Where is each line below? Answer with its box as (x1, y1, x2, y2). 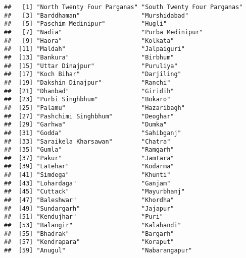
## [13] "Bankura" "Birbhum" (4, 53, 174, 61)
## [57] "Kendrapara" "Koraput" (4, 238, 174, 246)
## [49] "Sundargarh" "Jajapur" (4, 205, 174, 212)
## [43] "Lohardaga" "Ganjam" (4, 179, 171, 187)
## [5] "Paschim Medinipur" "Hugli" (4, 20, 167, 28)
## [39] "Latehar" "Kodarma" (4, 163, 174, 170)
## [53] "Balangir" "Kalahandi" (4, 222, 181, 229)
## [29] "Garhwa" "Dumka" (4, 121, 167, 128)
